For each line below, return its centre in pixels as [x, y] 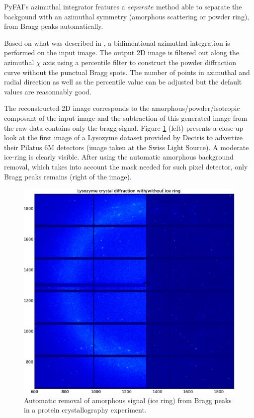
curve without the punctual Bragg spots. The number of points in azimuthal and [127, 72]
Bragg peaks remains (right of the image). [68, 176]
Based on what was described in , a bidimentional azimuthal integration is [117, 42]
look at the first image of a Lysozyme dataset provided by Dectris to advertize [123, 137]
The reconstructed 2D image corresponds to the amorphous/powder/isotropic [122, 108]
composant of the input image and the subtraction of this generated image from [126, 118]
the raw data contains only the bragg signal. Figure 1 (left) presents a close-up [124, 127]
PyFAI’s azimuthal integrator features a [65, 6]
